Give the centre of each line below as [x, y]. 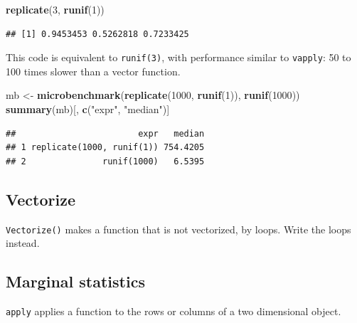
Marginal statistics [75, 281]
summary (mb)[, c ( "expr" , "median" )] [88, 109]
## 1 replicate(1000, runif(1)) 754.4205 [105, 148]
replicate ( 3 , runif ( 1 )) [55, 9]
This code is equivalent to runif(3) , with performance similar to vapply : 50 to [178, 57]
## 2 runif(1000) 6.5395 [105, 161]
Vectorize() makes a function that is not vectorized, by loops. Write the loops [178, 229]
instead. [23, 243]
